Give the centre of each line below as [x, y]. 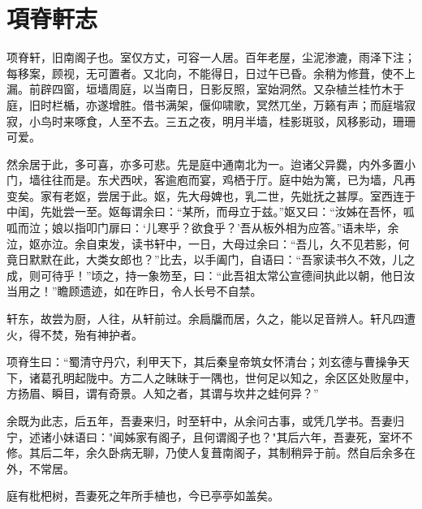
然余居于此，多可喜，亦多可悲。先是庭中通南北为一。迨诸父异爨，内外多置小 [211, 164]
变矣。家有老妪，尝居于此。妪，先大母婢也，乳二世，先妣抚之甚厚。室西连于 [211, 195]
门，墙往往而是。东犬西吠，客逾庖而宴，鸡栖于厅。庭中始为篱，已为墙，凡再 [211, 180]
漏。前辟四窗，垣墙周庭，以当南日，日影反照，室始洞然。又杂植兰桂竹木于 [205, 89]
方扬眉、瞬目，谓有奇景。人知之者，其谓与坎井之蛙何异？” [163, 393]
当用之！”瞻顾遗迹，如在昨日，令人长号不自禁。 [134, 291]
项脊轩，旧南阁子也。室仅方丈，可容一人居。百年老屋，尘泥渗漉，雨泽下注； [211, 57]
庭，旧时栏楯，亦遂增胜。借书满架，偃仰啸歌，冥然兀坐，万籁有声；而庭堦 [205, 104]
